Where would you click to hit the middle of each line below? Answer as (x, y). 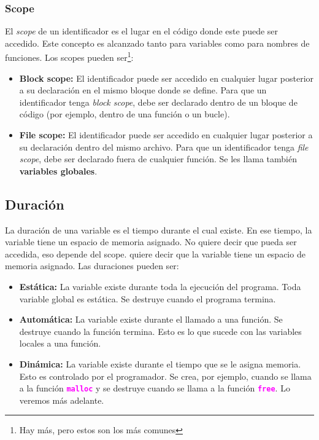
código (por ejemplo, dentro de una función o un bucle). (125, 114)
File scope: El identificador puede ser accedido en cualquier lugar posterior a (166, 135)
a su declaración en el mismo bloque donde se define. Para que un (143, 90)
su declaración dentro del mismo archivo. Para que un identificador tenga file (164, 147)
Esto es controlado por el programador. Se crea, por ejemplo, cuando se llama (165, 376)
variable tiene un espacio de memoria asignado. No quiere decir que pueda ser (151, 242)
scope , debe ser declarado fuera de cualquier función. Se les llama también (158, 159)
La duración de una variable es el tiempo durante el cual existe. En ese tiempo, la (159, 230)
